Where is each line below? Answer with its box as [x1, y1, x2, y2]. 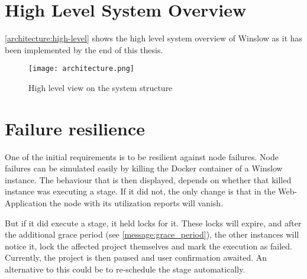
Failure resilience [5, 116, 145, 140]
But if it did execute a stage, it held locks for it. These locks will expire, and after [5, 216, 302, 229]
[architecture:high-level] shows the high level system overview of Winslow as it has [5, 32, 303, 44]
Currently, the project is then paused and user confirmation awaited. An [5, 251, 267, 264]
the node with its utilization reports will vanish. [49, 197, 224, 209]
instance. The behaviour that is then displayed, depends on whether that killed [5, 173, 292, 186]
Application [5, 197, 47, 209]
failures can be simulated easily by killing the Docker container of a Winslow [5, 162, 283, 174]
